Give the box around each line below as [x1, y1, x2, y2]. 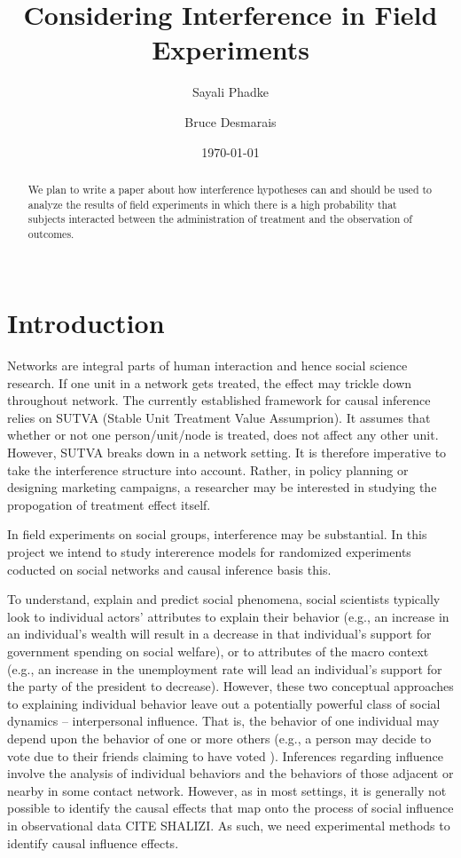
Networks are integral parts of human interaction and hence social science [7, 356, 408, 375]
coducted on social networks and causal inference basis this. [7, 560, 332, 578]
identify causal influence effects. [7, 833, 179, 852]
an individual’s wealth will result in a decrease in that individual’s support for [7, 624, 432, 643]
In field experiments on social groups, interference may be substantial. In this [7, 525, 427, 544]
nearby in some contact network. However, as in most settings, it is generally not [7, 781, 447, 799]
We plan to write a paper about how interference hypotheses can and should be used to [27, 181, 433, 196]
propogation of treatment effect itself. [7, 495, 211, 513]
